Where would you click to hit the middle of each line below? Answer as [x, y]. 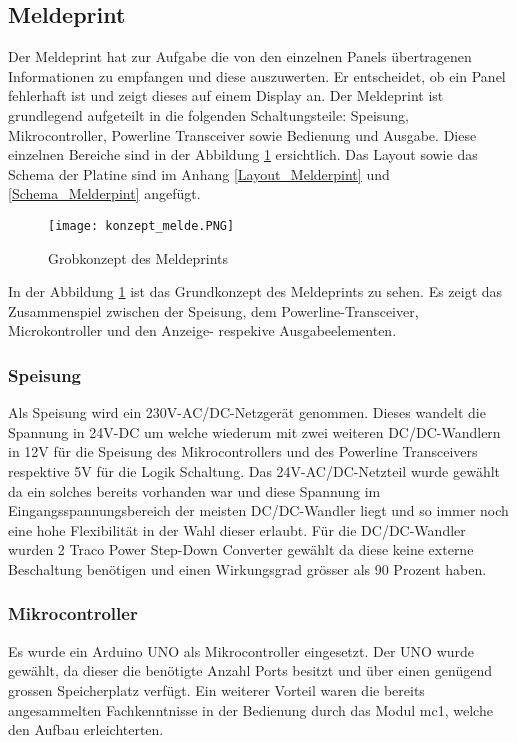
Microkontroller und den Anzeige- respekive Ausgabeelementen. [202, 330]
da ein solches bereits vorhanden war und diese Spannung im [194, 490]
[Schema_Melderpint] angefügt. [104, 193]
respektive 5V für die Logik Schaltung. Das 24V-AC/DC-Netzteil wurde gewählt [254, 470]
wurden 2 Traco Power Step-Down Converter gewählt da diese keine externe [241, 549]
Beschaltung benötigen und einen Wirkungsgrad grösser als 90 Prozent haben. [247, 568]
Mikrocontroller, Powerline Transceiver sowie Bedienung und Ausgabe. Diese [242, 134]
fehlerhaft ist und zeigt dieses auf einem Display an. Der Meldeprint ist [226, 95]
